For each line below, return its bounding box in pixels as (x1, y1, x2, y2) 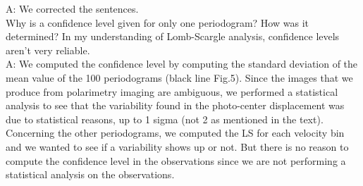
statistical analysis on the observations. (6, 167, 175, 182)
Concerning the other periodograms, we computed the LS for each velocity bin (6, 125, 345, 140)
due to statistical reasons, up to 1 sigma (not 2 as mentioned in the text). (6, 111, 324, 126)
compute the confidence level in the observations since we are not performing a (6, 153, 346, 168)
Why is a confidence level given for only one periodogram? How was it (6, 15, 309, 30)
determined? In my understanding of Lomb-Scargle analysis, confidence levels (6, 29, 340, 44)
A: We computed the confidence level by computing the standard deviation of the (6, 56, 358, 71)
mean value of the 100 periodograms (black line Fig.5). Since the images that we (6, 70, 353, 85)
